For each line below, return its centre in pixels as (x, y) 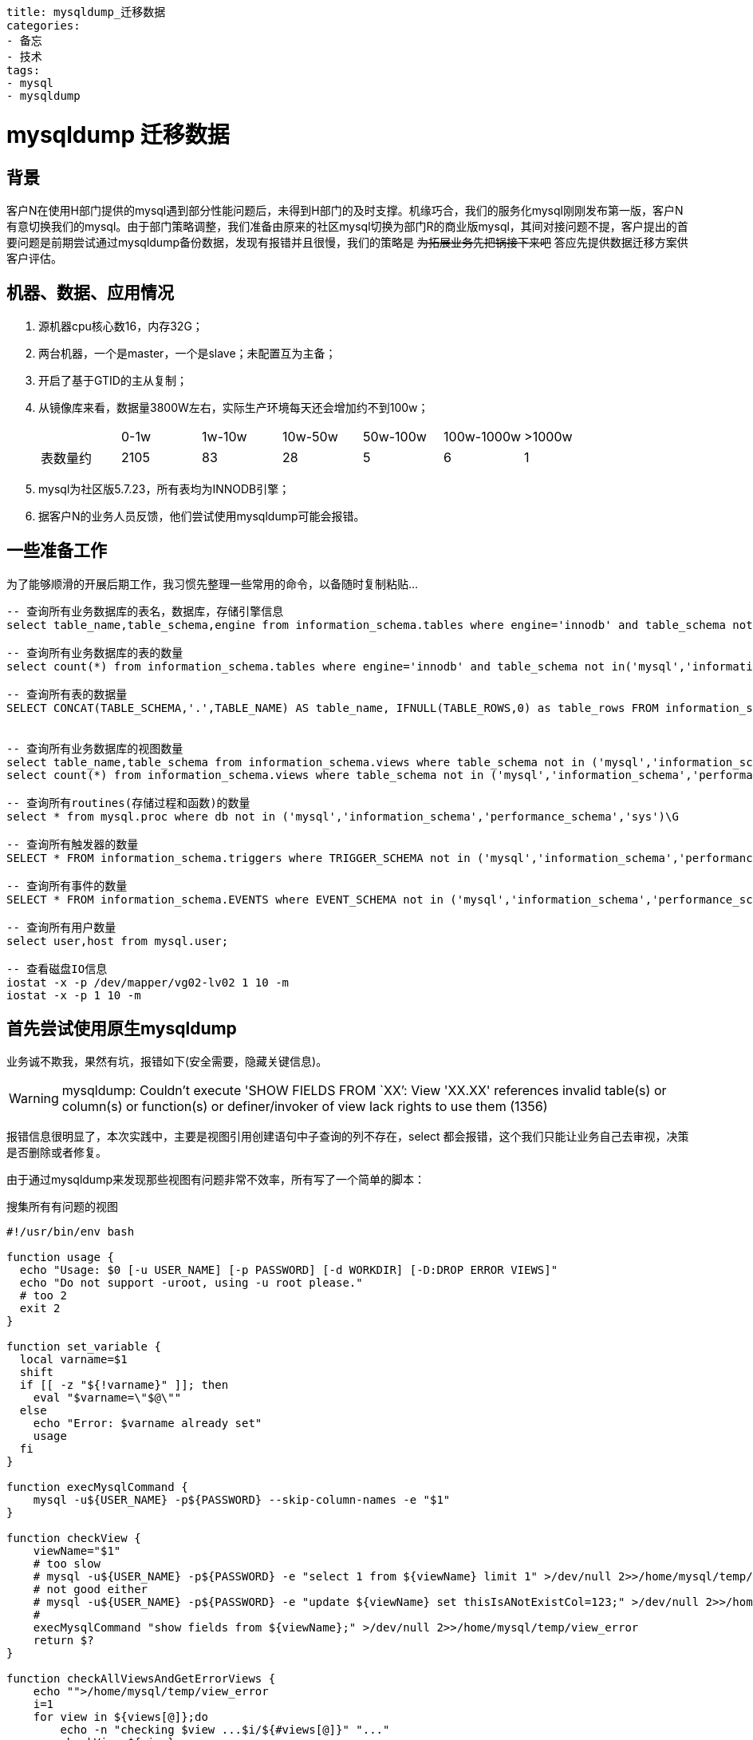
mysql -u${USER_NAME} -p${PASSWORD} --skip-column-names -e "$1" (242, 1500)
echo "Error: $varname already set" (148, 1424)
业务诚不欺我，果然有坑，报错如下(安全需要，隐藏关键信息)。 (167, 1062)
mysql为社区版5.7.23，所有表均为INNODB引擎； (164, 488)
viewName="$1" (77, 1551)
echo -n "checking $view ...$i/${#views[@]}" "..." (225, 1730)
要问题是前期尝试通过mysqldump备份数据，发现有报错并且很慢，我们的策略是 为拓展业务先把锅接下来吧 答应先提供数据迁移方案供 (347, 242)
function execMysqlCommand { (97, 1487)
